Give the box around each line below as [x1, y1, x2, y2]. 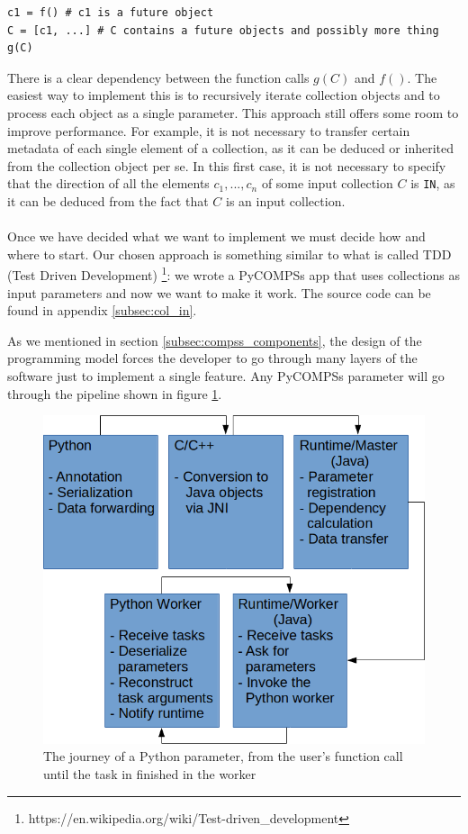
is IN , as [410, 174, 455, 193]
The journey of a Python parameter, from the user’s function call [43, 747, 403, 766]
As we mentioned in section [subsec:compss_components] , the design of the [7, 331, 422, 349]
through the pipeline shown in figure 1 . [7, 384, 222, 403]
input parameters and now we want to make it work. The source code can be [7, 283, 431, 302]
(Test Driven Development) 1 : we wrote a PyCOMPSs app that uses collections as [7, 263, 460, 285]
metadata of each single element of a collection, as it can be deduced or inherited [7, 139, 454, 158]
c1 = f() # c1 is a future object [7, 6, 214, 19]
